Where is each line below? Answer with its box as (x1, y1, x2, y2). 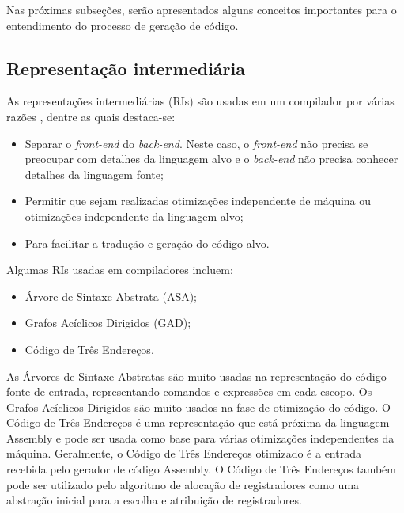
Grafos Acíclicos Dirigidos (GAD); (25, 314, 191, 331)
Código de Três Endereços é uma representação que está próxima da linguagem (6, 414, 390, 431)
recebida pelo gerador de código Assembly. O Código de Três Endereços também (6, 461, 396, 477)
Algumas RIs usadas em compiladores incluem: (6, 261, 233, 278)
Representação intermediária (6, 55, 245, 80)
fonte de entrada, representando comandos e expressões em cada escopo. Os (6, 383, 372, 400)
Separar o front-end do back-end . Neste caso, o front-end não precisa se (25, 135, 368, 151)
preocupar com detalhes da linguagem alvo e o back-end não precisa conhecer (25, 150, 398, 167)
